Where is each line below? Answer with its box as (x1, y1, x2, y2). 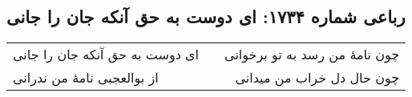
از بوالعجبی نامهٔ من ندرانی (13, 68, 159, 87)
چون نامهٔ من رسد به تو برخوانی (224, 45, 400, 64)
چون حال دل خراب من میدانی (235, 68, 400, 87)
